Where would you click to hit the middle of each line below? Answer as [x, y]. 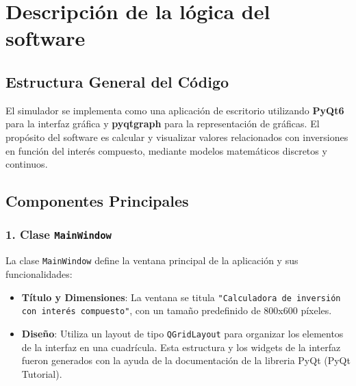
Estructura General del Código [117, 81]
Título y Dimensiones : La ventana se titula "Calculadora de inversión [181, 297]
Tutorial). [42, 373]
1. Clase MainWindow [59, 234]
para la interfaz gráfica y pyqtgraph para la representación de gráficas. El [163, 124]
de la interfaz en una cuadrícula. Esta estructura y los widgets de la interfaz [181, 347]
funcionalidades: [39, 273]
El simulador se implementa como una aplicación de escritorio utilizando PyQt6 [175, 110]
